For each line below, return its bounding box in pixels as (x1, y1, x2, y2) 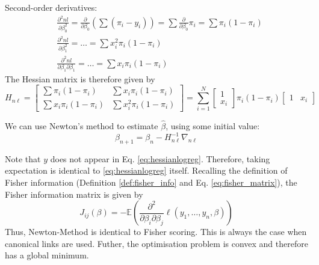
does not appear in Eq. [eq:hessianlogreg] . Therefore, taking (50, 152, 270, 165)
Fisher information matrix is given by (5, 187, 143, 200)
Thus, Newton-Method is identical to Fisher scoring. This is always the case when (5, 225, 307, 238)
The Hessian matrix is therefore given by (5, 72, 155, 85)
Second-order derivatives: (5, 1, 98, 13)
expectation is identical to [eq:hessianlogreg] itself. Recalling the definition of (5, 164, 288, 177)
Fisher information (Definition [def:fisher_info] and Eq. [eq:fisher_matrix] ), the (5, 176, 297, 189)
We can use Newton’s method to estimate (5, 119, 158, 132)
